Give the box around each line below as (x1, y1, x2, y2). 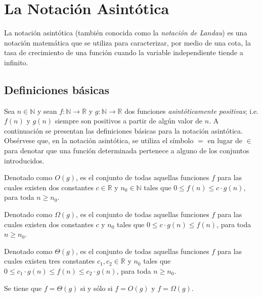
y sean (37, 105, 57, 116)
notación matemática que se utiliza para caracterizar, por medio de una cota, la (4, 37, 251, 48)
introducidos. (4, 155, 45, 165)
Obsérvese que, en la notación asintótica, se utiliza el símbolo (4, 135, 194, 146)
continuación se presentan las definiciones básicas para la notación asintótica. (4, 125, 243, 136)
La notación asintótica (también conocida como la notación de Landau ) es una (4, 27, 247, 38)
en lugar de (207, 135, 242, 146)
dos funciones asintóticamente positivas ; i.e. (124, 105, 259, 116)
